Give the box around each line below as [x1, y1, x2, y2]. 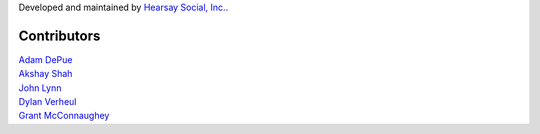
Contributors [18, 27, 101, 44]
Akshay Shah [18, 68, 73, 80]
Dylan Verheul [18, 96, 77, 108]
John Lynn [18, 81, 62, 94]
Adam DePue [18, 53, 73, 65]
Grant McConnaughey [18, 110, 110, 122]
